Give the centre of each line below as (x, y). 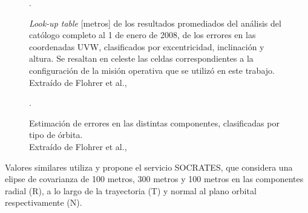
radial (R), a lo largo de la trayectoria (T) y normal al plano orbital (131, 190)
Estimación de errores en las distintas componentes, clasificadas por (154, 123)
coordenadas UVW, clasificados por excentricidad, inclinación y (147, 46)
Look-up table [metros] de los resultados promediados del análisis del (155, 23)
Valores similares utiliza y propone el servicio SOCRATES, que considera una (149, 167)
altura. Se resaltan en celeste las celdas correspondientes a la (141, 58)
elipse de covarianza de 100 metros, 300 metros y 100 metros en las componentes (154, 179)
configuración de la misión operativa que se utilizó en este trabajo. (152, 70)
